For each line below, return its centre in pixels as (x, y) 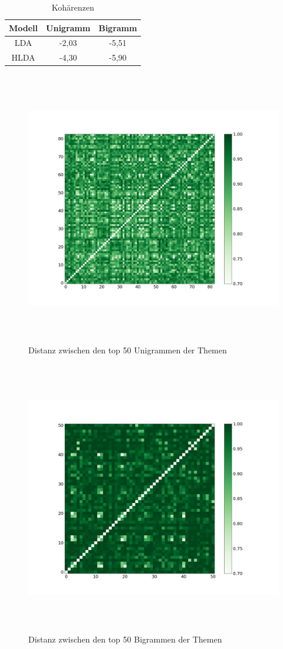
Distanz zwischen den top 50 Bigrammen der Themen (125, 639)
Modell (24, 27)
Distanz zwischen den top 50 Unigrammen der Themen (128, 350)
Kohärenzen (73, 7)
